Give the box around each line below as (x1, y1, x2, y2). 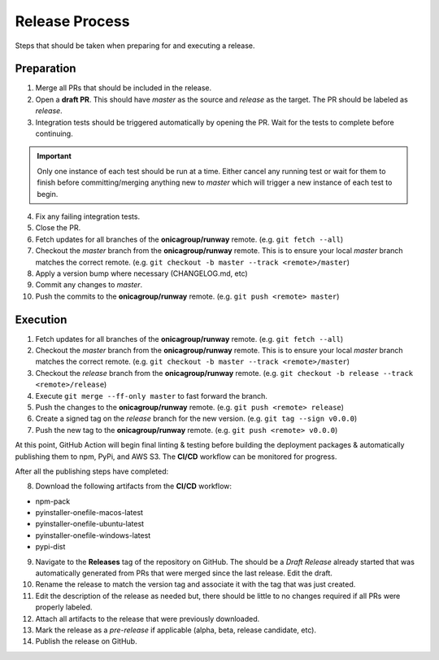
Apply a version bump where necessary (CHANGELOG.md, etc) (35, 269, 248, 278)
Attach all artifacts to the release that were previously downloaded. (35, 614, 260, 623)
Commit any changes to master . (35, 280, 143, 290)
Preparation (15, 62, 76, 76)
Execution (15, 313, 67, 326)
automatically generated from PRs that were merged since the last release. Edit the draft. (35, 568, 333, 578)
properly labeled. (35, 602, 93, 612)
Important (37, 151, 72, 161)
